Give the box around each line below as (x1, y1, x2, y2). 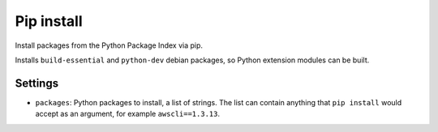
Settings (15, 76, 59, 90)
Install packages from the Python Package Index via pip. (15, 40, 203, 50)
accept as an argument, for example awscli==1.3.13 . (35, 109, 221, 119)
